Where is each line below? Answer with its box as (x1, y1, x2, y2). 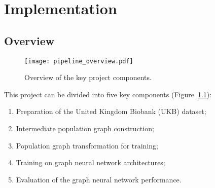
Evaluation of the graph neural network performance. (16, 174, 182, 184)
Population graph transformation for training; (16, 140, 158, 151)
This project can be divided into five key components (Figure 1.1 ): (4, 89, 212, 99)
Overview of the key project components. (24, 72, 152, 83)
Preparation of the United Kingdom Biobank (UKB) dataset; (16, 106, 206, 117)
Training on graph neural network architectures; (16, 157, 165, 168)
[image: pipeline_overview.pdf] (24, 57, 133, 65)
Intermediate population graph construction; (16, 123, 154, 134)
